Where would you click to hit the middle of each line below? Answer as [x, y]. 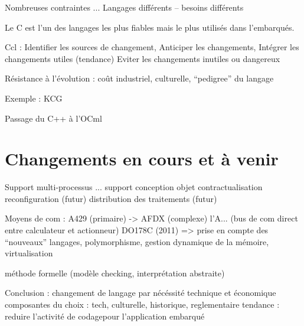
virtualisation [29, 253]
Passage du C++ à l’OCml [53, 118]
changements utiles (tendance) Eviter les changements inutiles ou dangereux [143, 58]
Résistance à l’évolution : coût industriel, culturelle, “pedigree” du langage [139, 78]
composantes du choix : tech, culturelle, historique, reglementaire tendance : [142, 304]
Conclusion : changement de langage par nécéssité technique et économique [140, 293]
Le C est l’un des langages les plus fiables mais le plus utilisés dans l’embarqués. [150, 27]
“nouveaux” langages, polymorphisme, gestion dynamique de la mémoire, [137, 241]
